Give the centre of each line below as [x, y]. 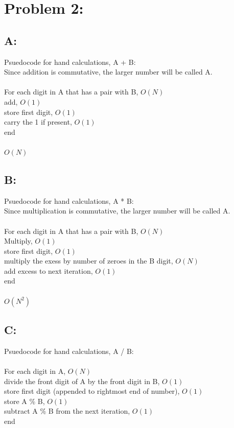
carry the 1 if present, [38, 122]
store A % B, [25, 401]
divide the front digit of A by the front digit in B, [82, 381]
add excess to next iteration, [49, 270]
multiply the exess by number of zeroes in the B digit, [89, 261]
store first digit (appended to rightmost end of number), [92, 391]
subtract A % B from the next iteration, [67, 411]
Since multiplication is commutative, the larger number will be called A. [117, 211]
